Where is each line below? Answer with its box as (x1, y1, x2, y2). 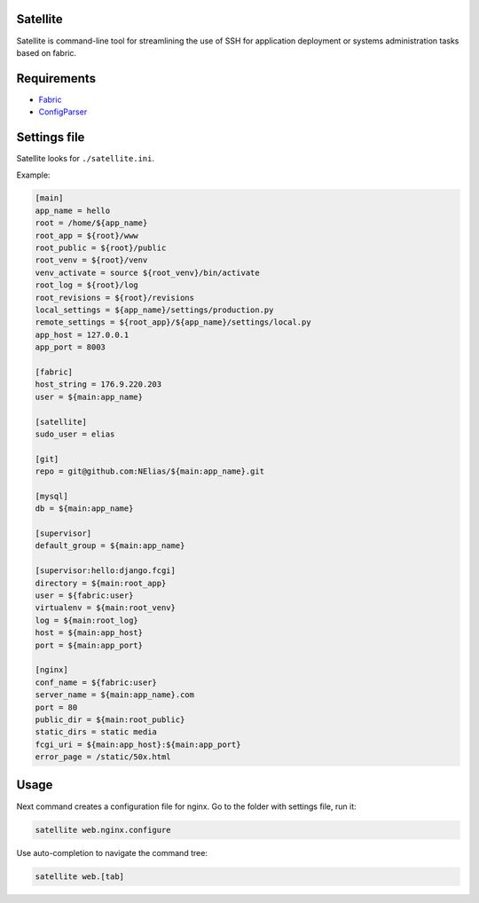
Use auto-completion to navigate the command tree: (16, 847, 208, 858)
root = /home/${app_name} (35, 218, 148, 228)
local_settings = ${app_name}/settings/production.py (35, 305, 274, 315)
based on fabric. (16, 47, 77, 58)
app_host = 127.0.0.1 (35, 329, 130, 340)
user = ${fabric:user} (35, 590, 134, 601)
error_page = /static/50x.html (35, 752, 172, 762)
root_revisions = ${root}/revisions (35, 293, 195, 302)
